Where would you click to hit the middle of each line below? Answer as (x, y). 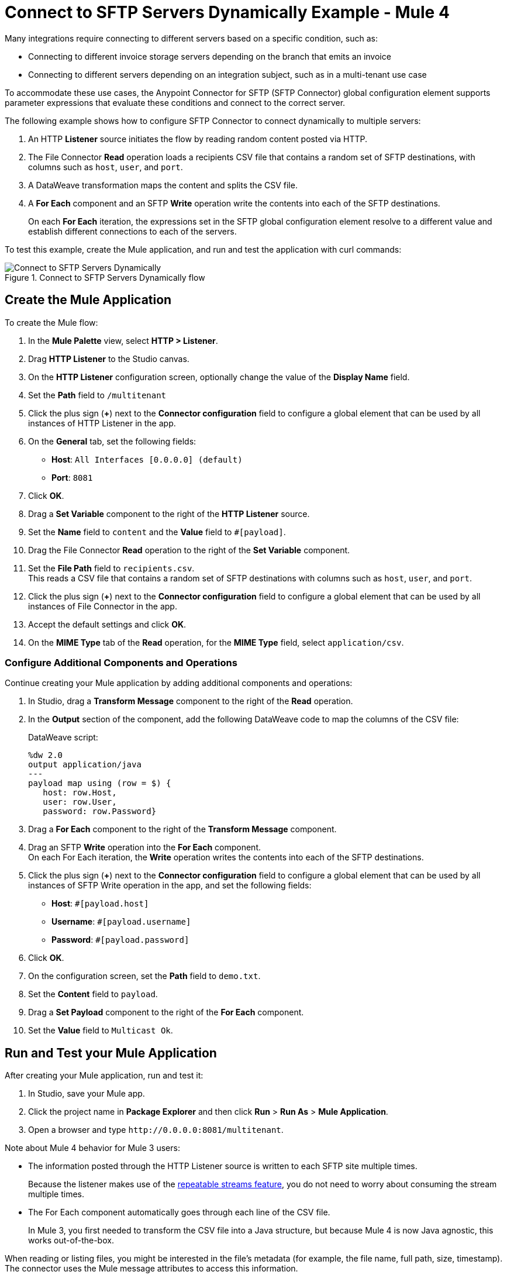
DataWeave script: (63, 738)
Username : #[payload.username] (121, 922)
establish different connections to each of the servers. (132, 231)
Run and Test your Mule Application (111, 1053)
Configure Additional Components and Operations (121, 662)
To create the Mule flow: (51, 322)
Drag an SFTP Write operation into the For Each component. (145, 847)
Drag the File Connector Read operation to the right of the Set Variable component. (189, 550)
